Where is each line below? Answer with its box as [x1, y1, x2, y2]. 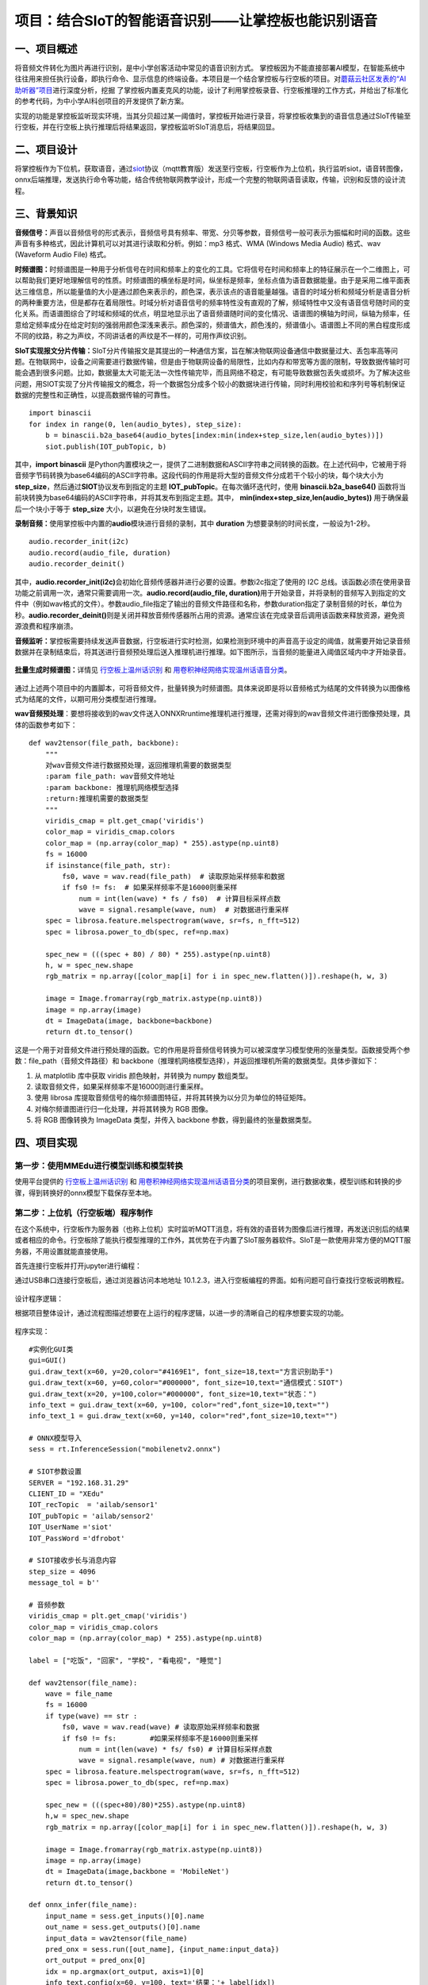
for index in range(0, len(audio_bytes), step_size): [29, 419, 242, 429]
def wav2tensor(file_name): [29, 1678, 138, 1687]
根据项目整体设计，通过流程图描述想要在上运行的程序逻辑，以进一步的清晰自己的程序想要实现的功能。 [14, 1309, 348, 1318]
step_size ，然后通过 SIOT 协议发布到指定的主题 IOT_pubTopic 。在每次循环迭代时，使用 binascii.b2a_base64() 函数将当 [14, 481, 407, 491]
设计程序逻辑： [14, 1293, 63, 1303]
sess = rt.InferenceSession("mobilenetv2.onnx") [29, 1445, 221, 1454]
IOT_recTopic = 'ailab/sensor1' [29, 1501, 159, 1509]
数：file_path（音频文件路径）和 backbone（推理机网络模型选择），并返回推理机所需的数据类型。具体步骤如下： [14, 1056, 380, 1066]
